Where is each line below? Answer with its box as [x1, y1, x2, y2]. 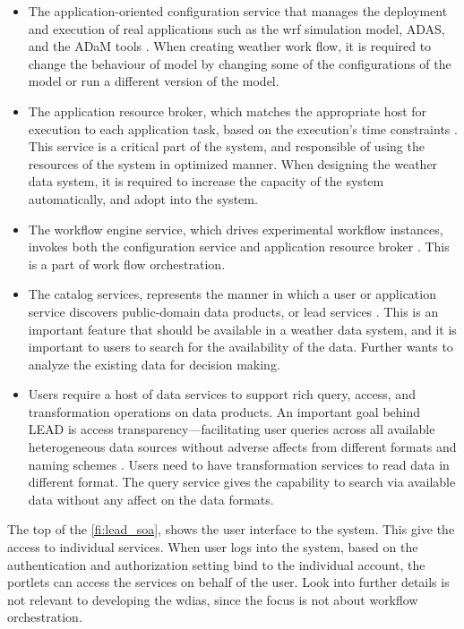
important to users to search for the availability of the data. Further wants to [28, 337, 453, 356]
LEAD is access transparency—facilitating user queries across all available [28, 420, 435, 438]
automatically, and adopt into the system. [28, 189, 258, 208]
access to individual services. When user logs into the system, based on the [7, 538, 418, 557]
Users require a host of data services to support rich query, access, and [28, 385, 416, 404]
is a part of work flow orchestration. [28, 254, 226, 273]
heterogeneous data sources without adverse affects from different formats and [28, 438, 457, 456]
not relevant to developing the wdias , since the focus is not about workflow [7, 590, 418, 608]
